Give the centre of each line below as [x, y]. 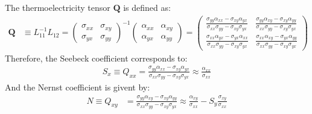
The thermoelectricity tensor [58, 7]
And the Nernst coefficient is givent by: [78, 87]
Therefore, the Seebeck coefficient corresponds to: [96, 58]
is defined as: [147, 7]
